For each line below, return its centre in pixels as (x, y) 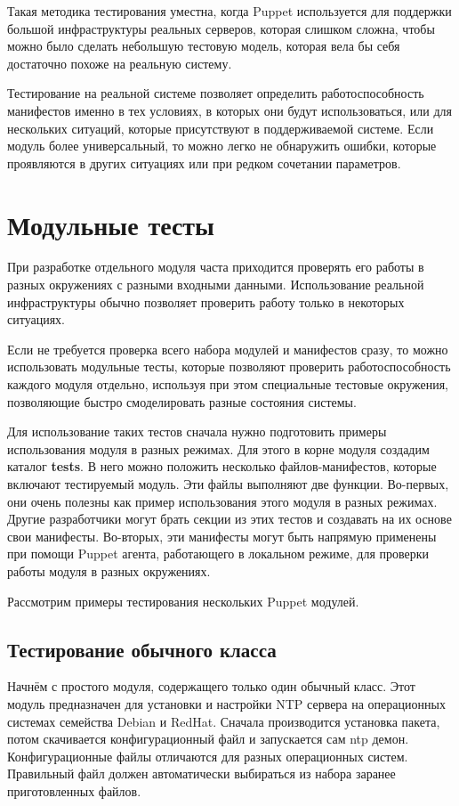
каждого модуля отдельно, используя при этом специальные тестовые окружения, (228, 384)
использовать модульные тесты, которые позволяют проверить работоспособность (229, 366)
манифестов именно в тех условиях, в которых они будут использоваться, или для (230, 110)
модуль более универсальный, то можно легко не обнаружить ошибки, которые (222, 146)
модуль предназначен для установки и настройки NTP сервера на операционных (226, 703)
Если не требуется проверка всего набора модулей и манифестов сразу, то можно (228, 349)
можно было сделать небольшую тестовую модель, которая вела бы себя (204, 46)
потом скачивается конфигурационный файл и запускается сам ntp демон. (208, 739)
